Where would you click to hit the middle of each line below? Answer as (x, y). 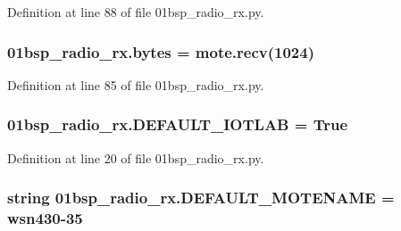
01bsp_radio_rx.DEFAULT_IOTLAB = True (178, 124)
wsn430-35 (45, 218)
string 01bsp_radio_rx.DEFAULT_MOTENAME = (201, 198)
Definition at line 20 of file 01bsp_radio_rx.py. (136, 157)
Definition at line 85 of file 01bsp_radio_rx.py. (136, 84)
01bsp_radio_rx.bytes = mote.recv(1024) (161, 51)
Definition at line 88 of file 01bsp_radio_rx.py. (136, 12)
